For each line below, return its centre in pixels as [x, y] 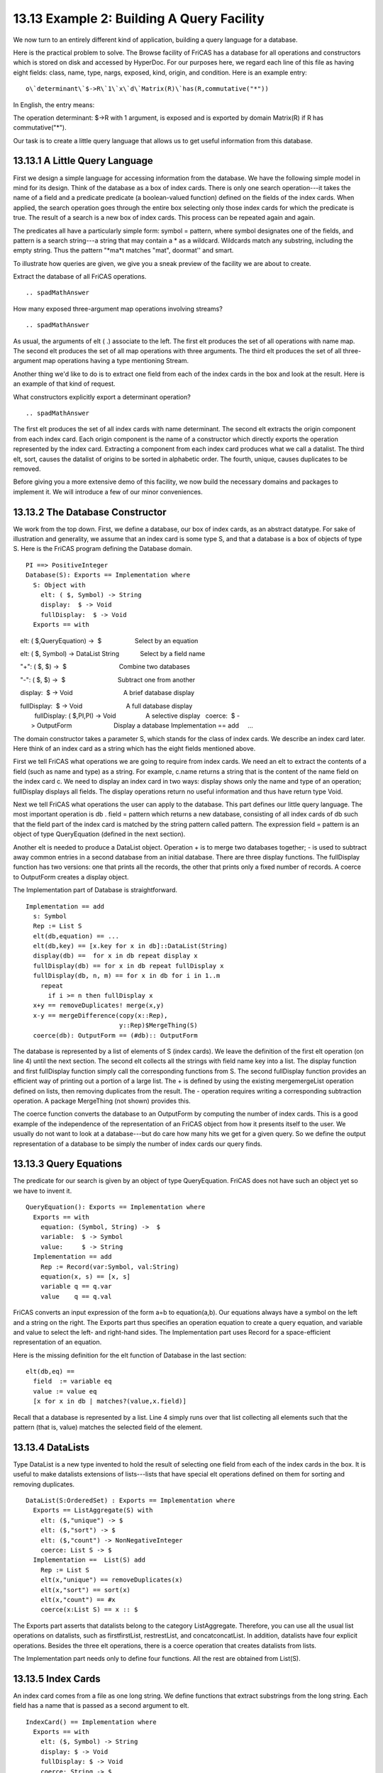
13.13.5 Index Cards [57, 1678]
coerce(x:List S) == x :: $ [89, 1610]
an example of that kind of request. [65, 384]
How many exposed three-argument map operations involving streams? [118, 309]
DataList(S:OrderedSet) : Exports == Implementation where [131, 1501]
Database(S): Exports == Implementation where [108, 575]
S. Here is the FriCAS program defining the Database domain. [103, 549]
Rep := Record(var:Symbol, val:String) [110, 1267]
